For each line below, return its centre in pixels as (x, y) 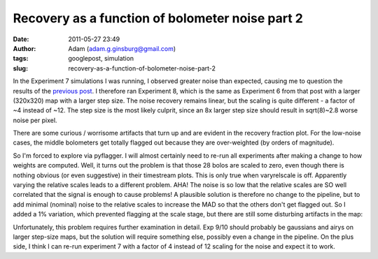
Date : (21, 39)
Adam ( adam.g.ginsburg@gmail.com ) (122, 48)
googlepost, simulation (101, 59)
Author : (24, 48)
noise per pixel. (35, 120)
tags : (21, 59)
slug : (20, 68)
